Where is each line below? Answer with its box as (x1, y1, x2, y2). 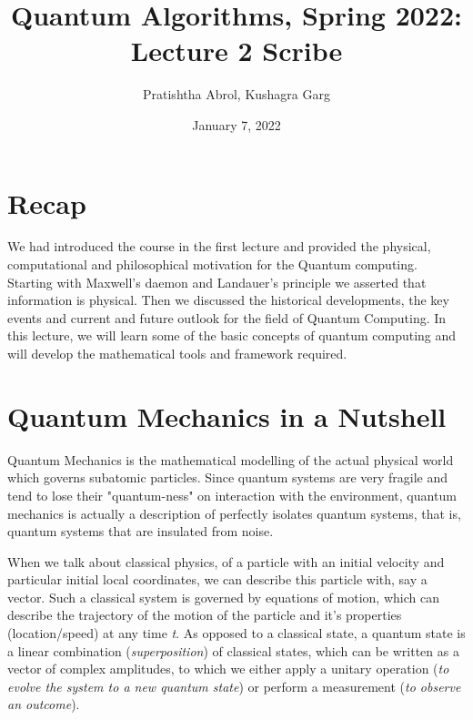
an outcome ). (7, 695, 80, 714)
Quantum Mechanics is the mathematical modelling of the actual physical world (7, 450, 454, 469)
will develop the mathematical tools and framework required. (7, 344, 347, 362)
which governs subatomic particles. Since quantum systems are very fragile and (7, 468, 448, 487)
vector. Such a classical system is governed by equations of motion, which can (7, 587, 439, 606)
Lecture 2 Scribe (130, 32, 343, 69)
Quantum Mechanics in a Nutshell (7, 397, 447, 434)
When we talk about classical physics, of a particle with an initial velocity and (7, 552, 445, 571)
